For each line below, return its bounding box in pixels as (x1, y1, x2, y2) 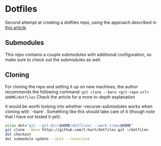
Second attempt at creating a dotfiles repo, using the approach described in (5, 19, 157, 25)
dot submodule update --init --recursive (5, 137, 90, 142)
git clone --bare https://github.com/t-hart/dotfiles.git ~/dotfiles (5, 128, 149, 132)
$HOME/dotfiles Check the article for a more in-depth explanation (5, 94, 135, 100)
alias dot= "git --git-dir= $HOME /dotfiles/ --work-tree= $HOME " (5, 123, 133, 128)
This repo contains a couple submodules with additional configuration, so (5, 51, 152, 57)
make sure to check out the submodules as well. (5, 57, 102, 63)
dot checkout (5, 132, 32, 137)
